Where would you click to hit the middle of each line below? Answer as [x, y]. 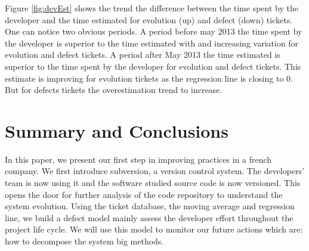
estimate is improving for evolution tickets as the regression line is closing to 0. [149, 78]
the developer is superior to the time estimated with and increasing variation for [152, 43]
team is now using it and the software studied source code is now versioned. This [153, 183]
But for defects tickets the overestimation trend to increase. [114, 90]
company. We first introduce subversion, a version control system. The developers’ [155, 171]
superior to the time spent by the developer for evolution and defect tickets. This [153, 66]
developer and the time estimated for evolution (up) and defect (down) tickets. [149, 19]
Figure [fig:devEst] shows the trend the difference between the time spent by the [152, 8]
